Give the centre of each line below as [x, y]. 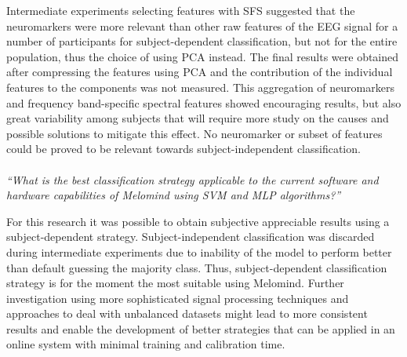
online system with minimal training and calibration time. [146, 344]
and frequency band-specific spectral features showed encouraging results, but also [204, 102]
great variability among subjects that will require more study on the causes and [198, 118]
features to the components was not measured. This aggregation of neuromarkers [200, 87]
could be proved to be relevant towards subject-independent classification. [184, 149]
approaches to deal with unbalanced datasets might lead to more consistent [187, 313]
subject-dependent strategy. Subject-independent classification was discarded [191, 237]
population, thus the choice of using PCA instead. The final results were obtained [203, 56]
